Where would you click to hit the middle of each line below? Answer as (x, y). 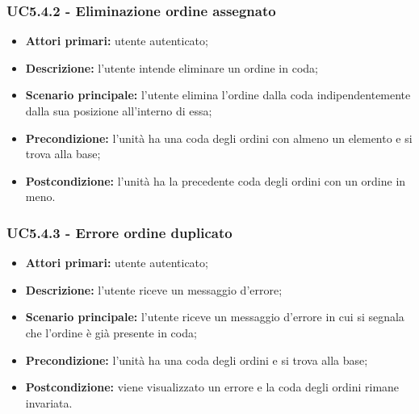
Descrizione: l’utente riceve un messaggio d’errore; (154, 289)
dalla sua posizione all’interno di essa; (119, 111)
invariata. (49, 402)
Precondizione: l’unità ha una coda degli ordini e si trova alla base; (197, 360)
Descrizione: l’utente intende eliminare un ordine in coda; (172, 67)
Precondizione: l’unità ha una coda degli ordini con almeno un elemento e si (219, 138)
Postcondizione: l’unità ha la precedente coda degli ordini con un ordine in (216, 180)
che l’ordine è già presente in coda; (111, 332)
